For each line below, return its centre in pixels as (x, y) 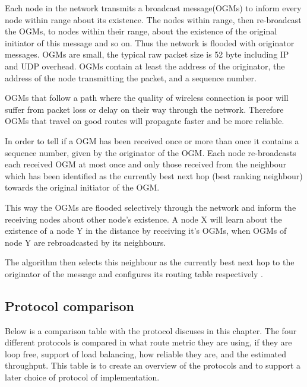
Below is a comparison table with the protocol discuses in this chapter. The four (151, 330)
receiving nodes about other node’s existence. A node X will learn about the (143, 219)
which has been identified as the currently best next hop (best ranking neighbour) (154, 175)
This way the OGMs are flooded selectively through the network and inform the (151, 207)
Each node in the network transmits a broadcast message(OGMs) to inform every (153, 8)
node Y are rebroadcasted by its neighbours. (86, 242)
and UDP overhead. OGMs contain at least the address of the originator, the (145, 66)
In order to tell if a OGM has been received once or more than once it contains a (152, 140)
